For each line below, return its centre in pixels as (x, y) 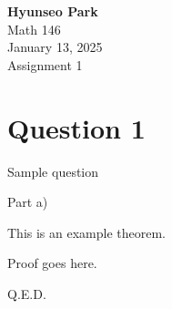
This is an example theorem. (87, 232)
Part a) (28, 202)
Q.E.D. (27, 293)
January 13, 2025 (55, 47)
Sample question (53, 171)
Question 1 (76, 127)
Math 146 (34, 29)
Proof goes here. (52, 263)
